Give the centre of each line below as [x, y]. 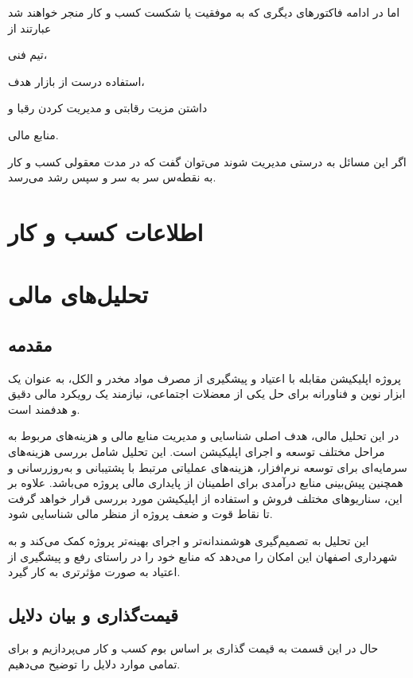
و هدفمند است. [44, 409]
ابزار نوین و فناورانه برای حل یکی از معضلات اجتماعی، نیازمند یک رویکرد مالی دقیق [207, 394]
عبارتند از [30, 27]
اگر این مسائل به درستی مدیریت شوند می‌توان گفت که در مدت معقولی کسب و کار [207, 161]
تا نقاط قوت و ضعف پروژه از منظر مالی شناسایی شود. [140, 514]
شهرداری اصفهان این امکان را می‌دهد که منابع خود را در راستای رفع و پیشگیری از [203, 556]
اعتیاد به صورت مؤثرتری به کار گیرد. [94, 572]
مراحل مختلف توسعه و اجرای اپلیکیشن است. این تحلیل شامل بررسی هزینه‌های [197, 452]
